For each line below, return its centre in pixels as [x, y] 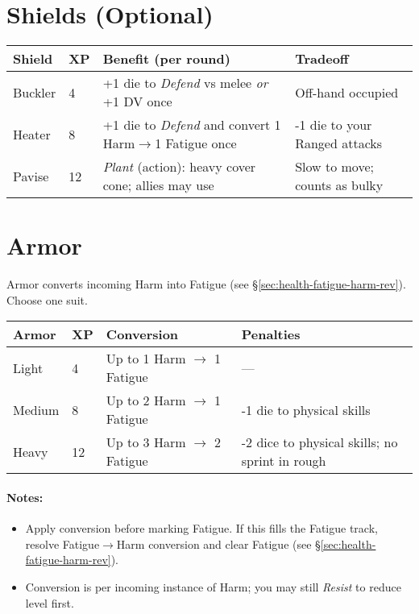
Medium [36, 409]
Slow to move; [334, 167]
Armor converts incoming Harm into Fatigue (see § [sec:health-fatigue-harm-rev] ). [206, 284]
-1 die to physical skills [306, 409]
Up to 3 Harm [146, 442]
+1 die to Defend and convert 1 [192, 125]
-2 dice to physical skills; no [319, 442]
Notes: [25, 498]
